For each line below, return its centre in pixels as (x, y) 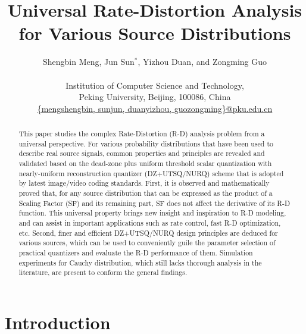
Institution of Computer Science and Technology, (155, 85)
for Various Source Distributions (155, 33)
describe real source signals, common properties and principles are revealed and (142, 153)
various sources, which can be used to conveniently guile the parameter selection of (147, 243)
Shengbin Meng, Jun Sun (88, 62)
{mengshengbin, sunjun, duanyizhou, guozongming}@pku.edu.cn (155, 108)
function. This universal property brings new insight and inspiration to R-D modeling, (152, 213)
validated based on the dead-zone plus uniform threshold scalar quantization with (145, 163)
